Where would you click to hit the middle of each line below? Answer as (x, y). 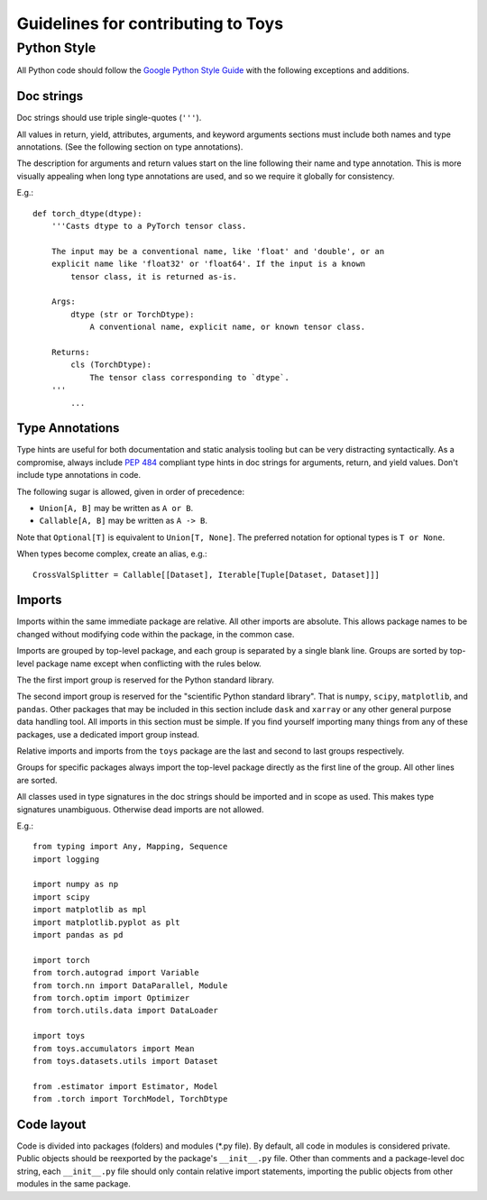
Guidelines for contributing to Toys (150, 23)
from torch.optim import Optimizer (111, 998)
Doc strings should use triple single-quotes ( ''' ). (109, 118)
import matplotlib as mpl (90, 910)
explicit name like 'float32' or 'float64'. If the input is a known (208, 264)
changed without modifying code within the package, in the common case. (156, 634)
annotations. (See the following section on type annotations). (130, 147)
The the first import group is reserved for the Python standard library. (146, 680)
